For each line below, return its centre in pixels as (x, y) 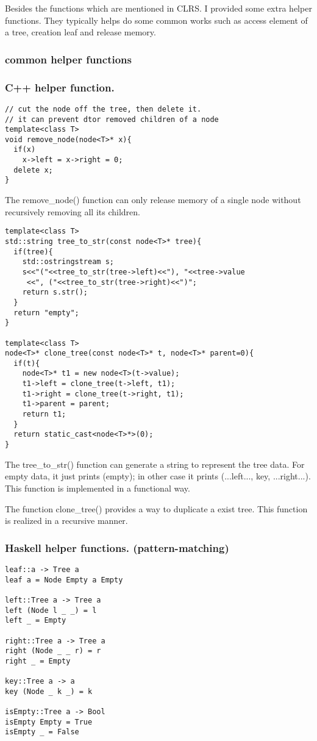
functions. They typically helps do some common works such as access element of (156, 20)
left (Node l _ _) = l (51, 610)
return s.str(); (55, 292)
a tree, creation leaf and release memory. (80, 32)
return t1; (44, 414)
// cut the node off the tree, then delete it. (103, 109)
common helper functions (68, 59)
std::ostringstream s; (68, 262)
